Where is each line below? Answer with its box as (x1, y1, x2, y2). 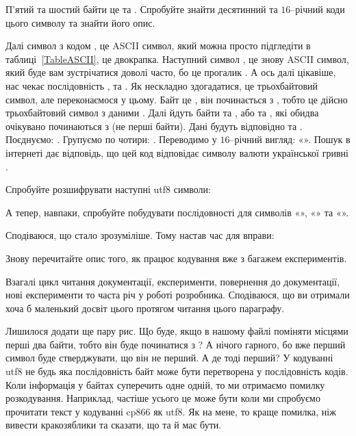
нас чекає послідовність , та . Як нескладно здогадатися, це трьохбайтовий (5, 78, 318, 92)
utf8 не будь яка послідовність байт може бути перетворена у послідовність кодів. (5, 364, 348, 379)
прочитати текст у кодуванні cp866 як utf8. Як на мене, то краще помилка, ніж (5, 404, 336, 418)
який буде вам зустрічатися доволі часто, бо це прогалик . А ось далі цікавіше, (5, 65, 336, 79)
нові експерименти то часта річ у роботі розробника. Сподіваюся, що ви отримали (5, 287, 350, 302)
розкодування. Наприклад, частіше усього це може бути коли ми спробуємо (5, 391, 320, 405)
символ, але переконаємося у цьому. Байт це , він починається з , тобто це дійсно (5, 92, 348, 106)
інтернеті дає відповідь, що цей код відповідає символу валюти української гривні (5, 145, 348, 159)
